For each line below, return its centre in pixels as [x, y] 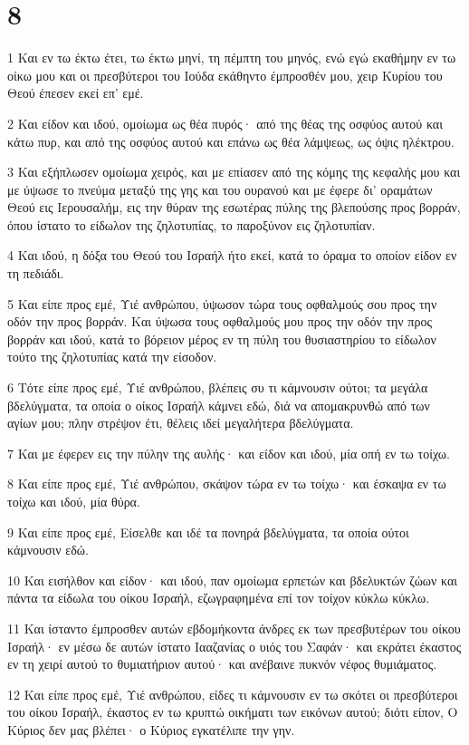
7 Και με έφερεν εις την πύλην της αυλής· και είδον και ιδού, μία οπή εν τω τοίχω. [229, 453]
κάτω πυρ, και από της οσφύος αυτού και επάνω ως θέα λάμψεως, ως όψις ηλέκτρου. [231, 141]
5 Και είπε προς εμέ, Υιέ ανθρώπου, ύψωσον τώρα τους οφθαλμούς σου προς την [222, 303]
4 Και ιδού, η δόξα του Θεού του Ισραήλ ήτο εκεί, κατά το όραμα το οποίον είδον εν [232, 255]
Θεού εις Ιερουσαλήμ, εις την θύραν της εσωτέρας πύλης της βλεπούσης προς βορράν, [234, 207]
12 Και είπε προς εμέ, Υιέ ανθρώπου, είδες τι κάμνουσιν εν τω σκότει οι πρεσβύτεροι [233, 694]
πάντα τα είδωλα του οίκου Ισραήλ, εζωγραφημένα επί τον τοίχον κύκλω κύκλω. [219, 598]
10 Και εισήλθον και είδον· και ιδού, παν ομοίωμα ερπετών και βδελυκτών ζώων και [233, 580]
